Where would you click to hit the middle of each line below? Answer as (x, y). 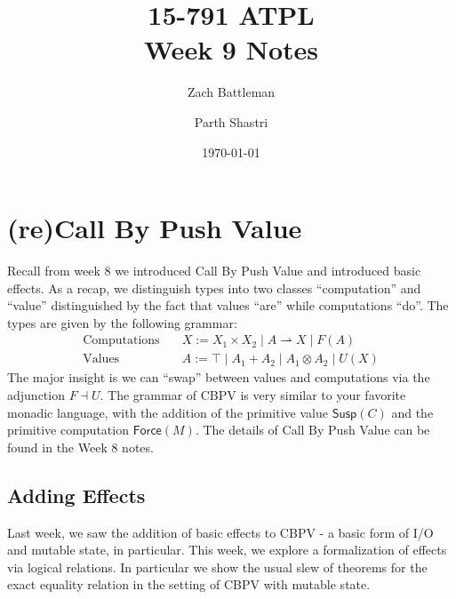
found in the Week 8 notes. (80, 447)
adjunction (36, 395)
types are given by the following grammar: (122, 322)
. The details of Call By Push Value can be (312, 430)
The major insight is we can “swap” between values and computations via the (219, 377)
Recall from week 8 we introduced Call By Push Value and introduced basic (214, 271)
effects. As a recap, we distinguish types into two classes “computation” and (214, 288)
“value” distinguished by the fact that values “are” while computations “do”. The (228, 305)
